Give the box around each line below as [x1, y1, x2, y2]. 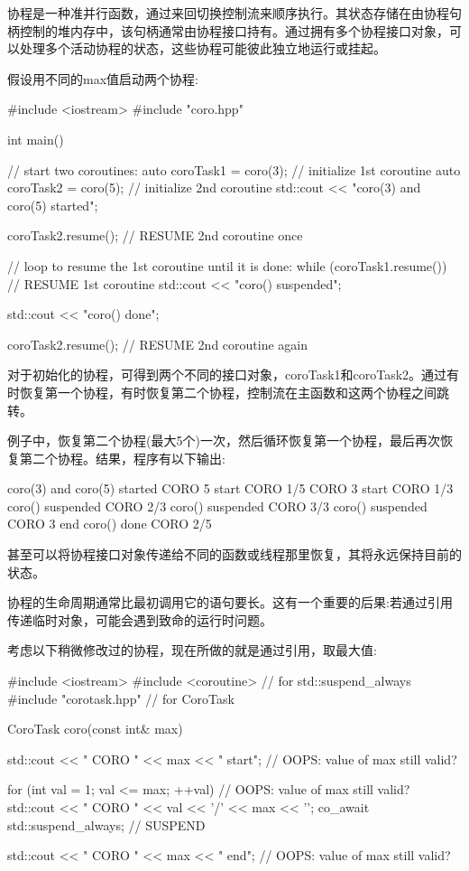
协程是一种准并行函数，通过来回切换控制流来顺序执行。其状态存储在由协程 [7, 4, 449, 22]
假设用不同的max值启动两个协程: [7, 69, 198, 88]
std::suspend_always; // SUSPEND [7, 815, 206, 834]
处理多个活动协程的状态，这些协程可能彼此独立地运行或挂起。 [19, 39, 386, 58]
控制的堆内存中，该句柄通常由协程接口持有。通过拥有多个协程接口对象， [19, 21, 449, 40]
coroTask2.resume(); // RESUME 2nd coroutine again [7, 334, 308, 353]
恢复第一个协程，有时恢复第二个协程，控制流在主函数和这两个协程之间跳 [19, 382, 449, 401]
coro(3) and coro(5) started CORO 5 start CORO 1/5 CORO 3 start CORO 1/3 [7, 479, 454, 498]
